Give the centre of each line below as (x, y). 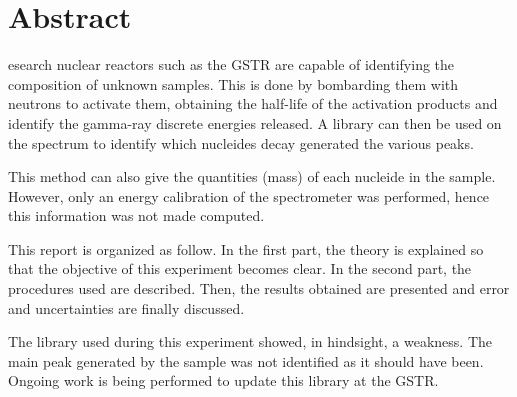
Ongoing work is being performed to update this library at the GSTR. (223, 380)
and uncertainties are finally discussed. (126, 307)
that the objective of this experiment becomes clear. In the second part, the (240, 268)
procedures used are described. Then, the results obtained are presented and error (259, 288)
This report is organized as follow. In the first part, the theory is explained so (246, 248)
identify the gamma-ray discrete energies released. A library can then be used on (255, 122)
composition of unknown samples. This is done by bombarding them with (233, 83)
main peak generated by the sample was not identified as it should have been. (246, 360)
